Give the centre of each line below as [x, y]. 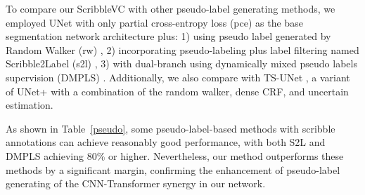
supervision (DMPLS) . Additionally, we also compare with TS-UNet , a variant [178, 77]
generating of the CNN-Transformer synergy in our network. [136, 183]
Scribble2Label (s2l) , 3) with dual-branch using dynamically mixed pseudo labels [181, 63]
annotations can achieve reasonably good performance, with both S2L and [166, 142]
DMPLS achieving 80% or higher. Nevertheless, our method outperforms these [175, 155]
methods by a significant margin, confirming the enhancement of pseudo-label [173, 169]
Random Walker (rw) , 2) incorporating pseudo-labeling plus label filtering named [182, 49]
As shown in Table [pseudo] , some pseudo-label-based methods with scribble [171, 128]
